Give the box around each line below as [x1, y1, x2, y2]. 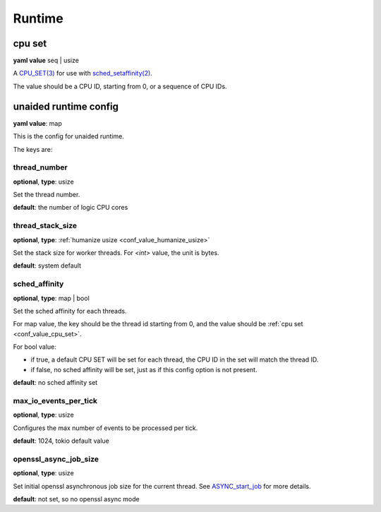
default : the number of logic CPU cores [13, 203, 128, 212]
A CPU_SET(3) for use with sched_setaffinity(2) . [13, 69, 153, 78]
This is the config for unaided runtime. [13, 132, 125, 141]
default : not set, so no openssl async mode [13, 495, 140, 504]
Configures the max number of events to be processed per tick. [13, 424, 198, 432]
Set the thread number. [13, 191, 80, 199]
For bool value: [13, 343, 56, 351]
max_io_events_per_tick [13, 396, 98, 406]
